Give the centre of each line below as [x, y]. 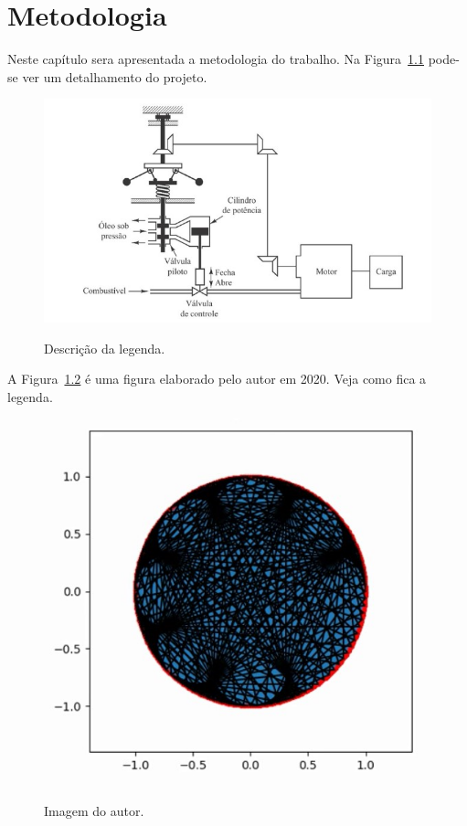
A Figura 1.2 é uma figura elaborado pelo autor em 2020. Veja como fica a [217, 379]
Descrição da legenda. [105, 348]
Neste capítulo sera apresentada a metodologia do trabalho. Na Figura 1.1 [216, 59]
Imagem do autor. [94, 811]
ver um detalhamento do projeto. [115, 76]
